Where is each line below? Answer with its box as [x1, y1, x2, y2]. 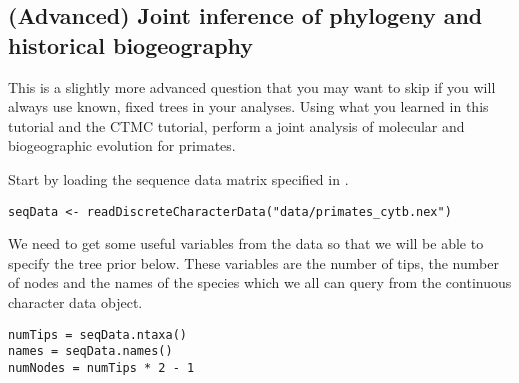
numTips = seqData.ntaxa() [8, 327, 187, 342]
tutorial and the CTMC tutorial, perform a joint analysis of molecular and [8, 115, 465, 136]
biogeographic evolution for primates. [8, 135, 236, 156]
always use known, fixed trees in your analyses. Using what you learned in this [8, 96, 489, 117]
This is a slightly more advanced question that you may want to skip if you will [8, 76, 496, 97]
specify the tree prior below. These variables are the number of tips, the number [8, 252, 499, 273]
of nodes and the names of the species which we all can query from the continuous [8, 272, 512, 293]
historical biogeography [8, 29, 254, 60]
